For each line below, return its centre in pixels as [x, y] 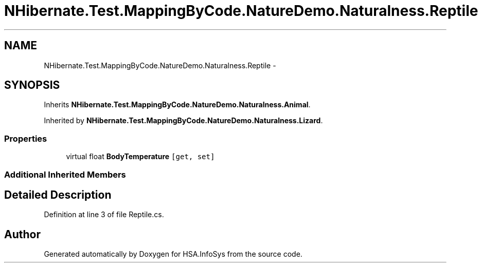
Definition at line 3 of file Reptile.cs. [104, 215]
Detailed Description [58, 195]
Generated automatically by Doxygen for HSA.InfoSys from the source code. [173, 254]
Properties [26, 138]
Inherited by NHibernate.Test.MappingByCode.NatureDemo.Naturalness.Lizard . [183, 121]
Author [22, 234]
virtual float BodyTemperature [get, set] [140, 157]
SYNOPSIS [32, 85]
